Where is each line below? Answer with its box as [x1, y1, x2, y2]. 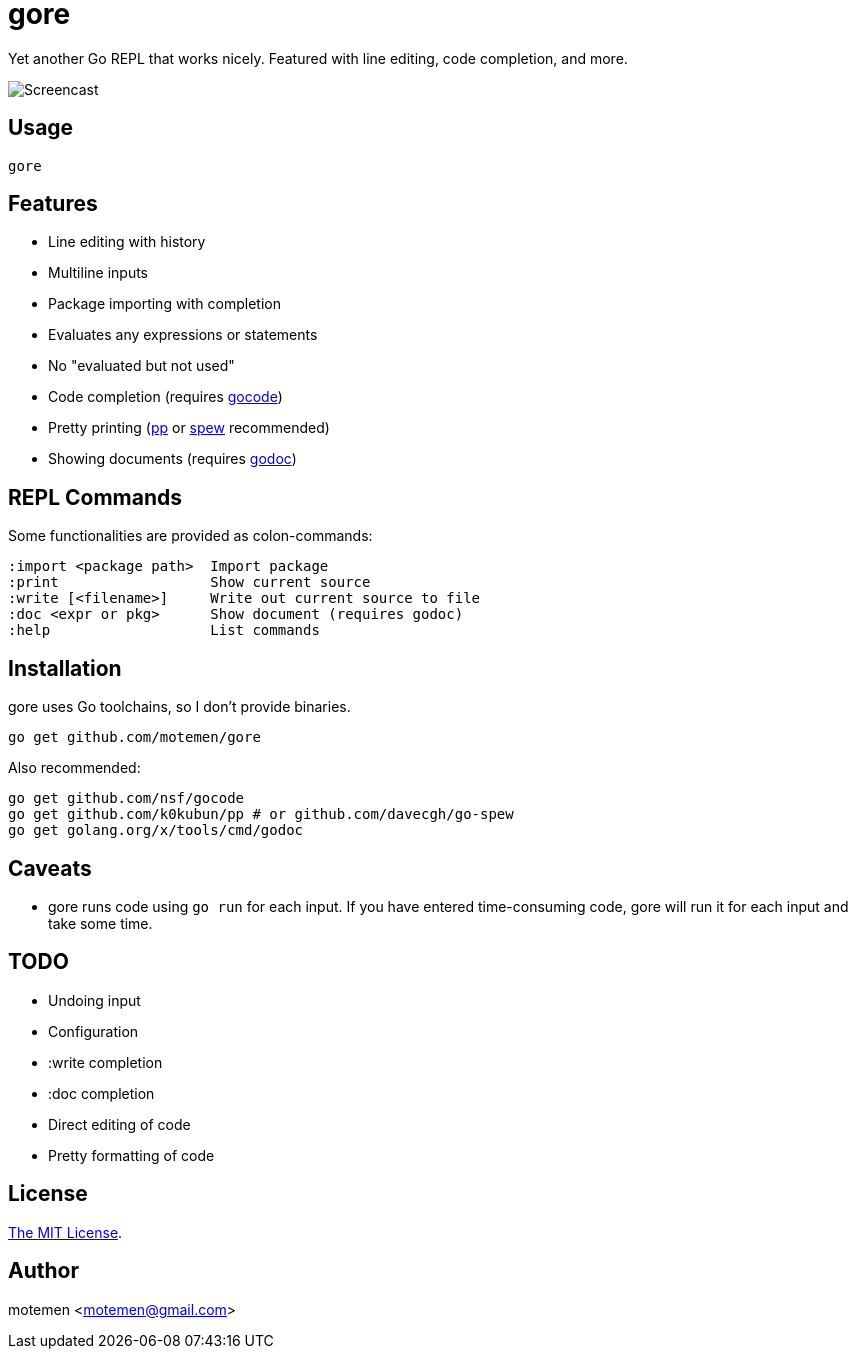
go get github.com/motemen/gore [8, 729, 261, 746]
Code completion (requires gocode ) [48, 388, 283, 406]
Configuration [48, 1022, 139, 1040]
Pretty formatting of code [48, 1146, 215, 1164]
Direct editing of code [48, 1115, 191, 1133]
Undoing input [48, 991, 141, 1009]
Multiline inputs [48, 264, 148, 282]
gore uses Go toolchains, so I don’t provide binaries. [8, 698, 351, 716]
